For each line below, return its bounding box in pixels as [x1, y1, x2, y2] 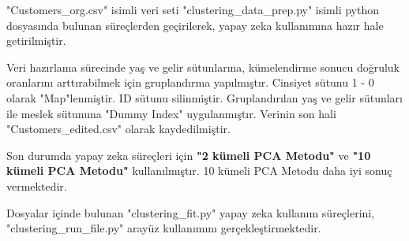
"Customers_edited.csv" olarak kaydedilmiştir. [6, 120, 231, 137]
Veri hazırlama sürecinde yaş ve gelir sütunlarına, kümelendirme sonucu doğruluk [6, 58, 400, 75]
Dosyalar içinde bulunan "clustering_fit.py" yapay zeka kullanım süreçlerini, [6, 204, 375, 221]
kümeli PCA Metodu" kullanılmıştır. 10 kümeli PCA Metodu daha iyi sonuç [6, 162, 392, 179]
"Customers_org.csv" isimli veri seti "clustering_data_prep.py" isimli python [6, 2, 380, 17]
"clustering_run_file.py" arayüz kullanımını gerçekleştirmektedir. [6, 220, 321, 236]
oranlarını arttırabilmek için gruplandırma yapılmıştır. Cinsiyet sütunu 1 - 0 [6, 74, 374, 91]
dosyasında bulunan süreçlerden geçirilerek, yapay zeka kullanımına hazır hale [6, 17, 384, 33]
